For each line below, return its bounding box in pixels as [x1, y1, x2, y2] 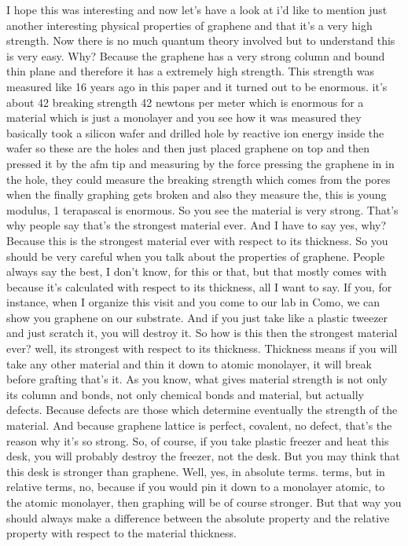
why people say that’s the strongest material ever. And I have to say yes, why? [6, 217, 387, 233]
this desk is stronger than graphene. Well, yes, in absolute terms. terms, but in [6, 463, 385, 479]
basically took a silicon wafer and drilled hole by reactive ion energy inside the [6, 124, 384, 141]
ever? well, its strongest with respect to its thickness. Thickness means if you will [6, 340, 398, 357]
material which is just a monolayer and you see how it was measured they [6, 109, 362, 126]
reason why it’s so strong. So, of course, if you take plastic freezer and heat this [6, 432, 389, 449]
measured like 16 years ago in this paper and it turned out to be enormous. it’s [6, 78, 388, 94]
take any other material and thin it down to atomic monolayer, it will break [6, 355, 372, 372]
